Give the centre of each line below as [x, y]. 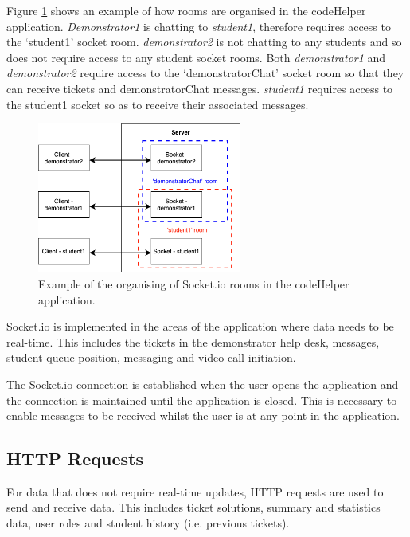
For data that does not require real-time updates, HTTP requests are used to [195, 491]
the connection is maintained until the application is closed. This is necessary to [202, 400]
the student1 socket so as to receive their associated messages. [158, 104]
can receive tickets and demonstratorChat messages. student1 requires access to [200, 88]
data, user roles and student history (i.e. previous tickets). [148, 523]
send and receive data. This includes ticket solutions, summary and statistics [193, 507]
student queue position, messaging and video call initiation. [151, 357]
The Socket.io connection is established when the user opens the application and [203, 384]
